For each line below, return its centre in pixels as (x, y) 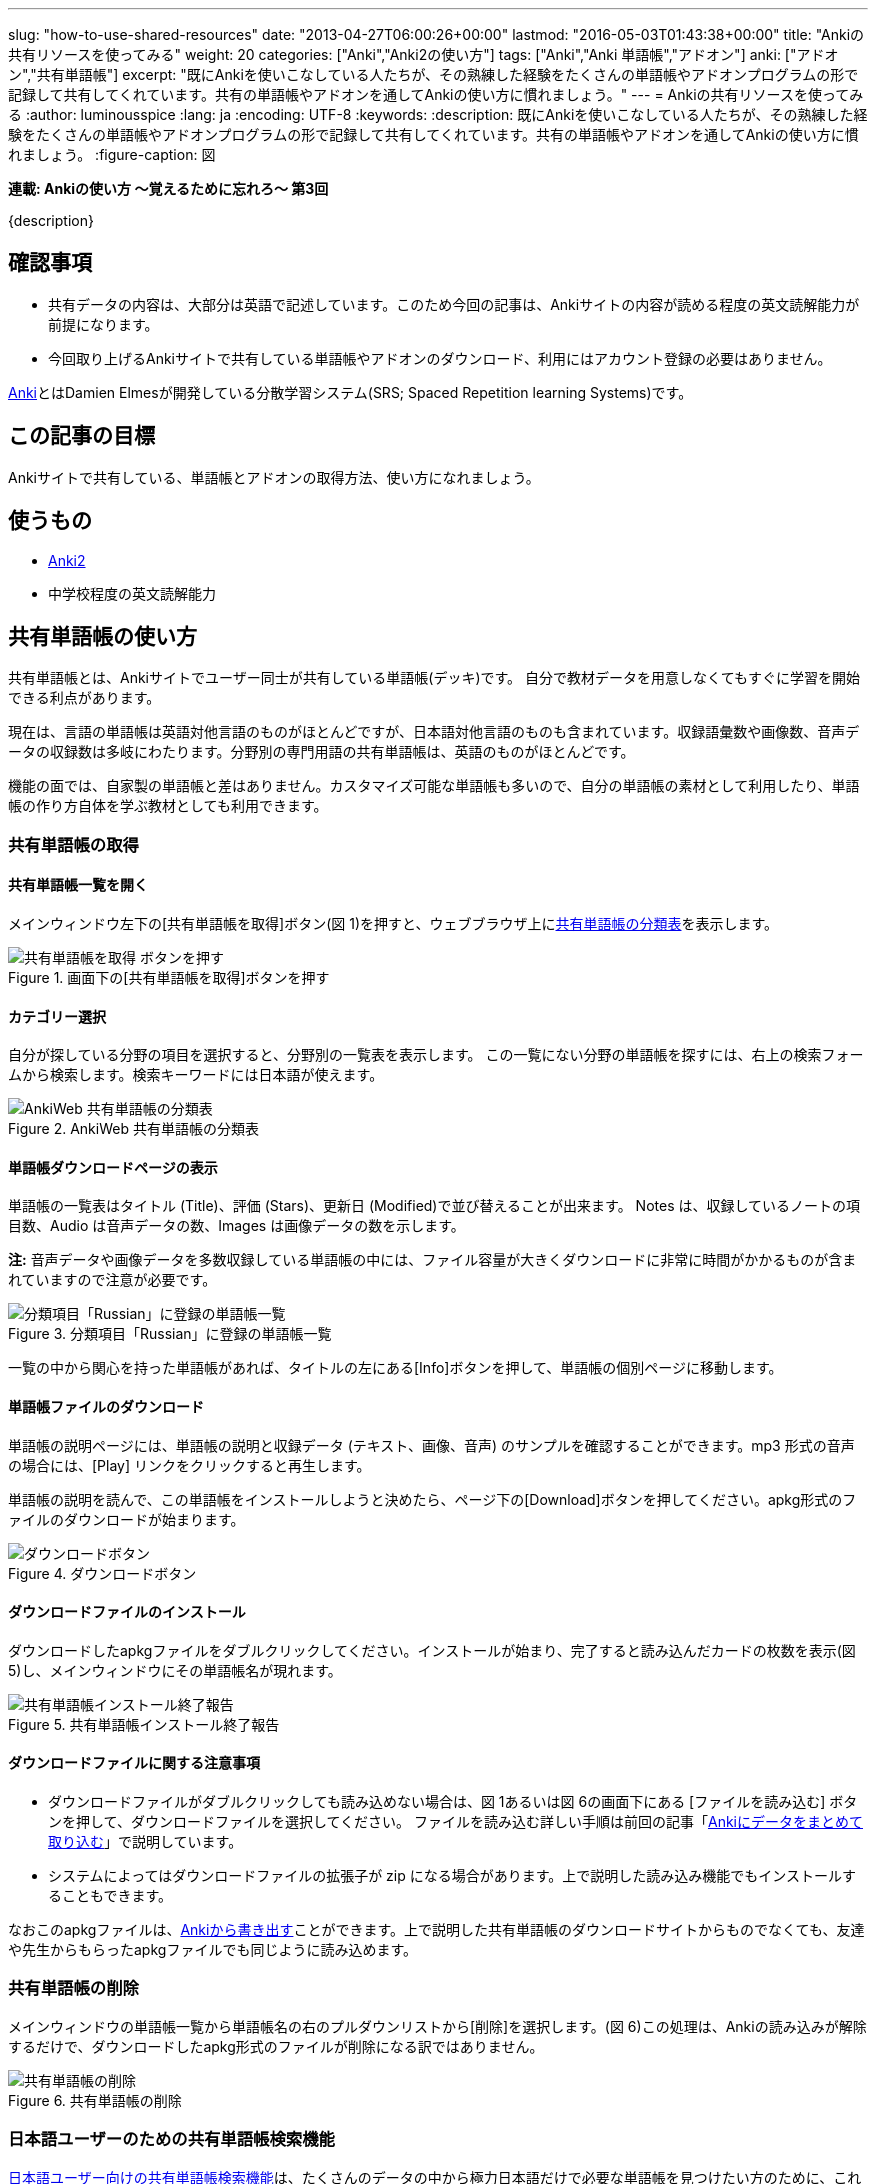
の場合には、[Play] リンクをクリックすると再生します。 (189, 1465)
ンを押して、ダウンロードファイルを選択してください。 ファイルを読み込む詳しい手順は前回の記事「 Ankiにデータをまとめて (455, 1822)
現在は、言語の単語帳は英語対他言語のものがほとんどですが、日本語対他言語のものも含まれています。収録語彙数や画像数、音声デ (434, 732)
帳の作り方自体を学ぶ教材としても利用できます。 (168, 806)
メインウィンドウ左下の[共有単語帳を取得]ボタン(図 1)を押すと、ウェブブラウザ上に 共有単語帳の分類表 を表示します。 (393, 923)
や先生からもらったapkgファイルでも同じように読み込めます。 (212, 1950)
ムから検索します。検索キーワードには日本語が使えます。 (196, 1075)
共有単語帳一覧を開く (78, 885)
